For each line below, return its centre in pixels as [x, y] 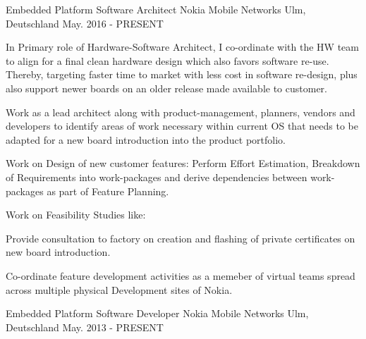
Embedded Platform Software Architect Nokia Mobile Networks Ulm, [156, 9]
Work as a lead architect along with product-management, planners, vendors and [181, 112]
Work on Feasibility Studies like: [76, 215]
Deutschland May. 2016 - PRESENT [85, 23]
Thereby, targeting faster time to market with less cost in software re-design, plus [182, 74]
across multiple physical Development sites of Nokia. [119, 289]
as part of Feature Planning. [108, 191]
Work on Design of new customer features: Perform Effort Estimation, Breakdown [183, 163]
